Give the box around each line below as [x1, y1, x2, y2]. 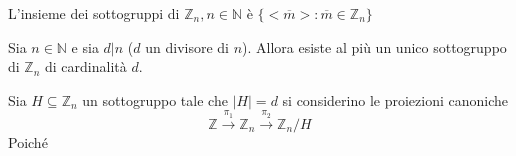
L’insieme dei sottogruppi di [8, 3, 180, 23]
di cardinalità [45, 56, 127, 77]
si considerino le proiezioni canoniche [282, 89, 508, 110]
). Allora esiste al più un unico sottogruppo [242, 36, 507, 57]
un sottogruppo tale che [82, 89, 228, 110]
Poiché [8, 131, 48, 152]
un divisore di [145, 36, 229, 57]
